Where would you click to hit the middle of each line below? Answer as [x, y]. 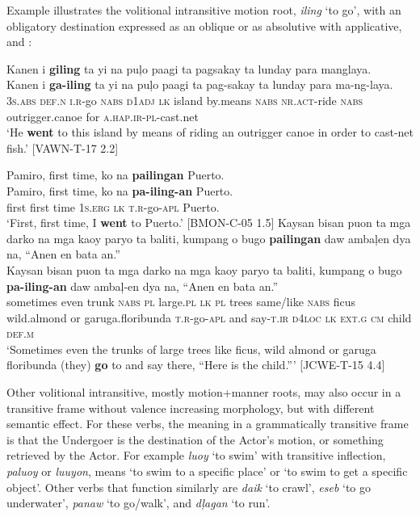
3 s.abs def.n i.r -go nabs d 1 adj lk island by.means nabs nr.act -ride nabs [185, 100]
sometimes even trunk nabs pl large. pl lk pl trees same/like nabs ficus [181, 302]
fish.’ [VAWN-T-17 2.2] [63, 147]
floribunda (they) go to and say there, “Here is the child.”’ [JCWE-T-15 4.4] [196, 365]
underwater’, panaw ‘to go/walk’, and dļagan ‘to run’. [139, 503]
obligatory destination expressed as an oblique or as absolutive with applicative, [204, 25]
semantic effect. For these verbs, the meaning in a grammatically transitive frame [208, 424]
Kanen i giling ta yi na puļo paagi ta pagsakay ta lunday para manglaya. [189, 68]
